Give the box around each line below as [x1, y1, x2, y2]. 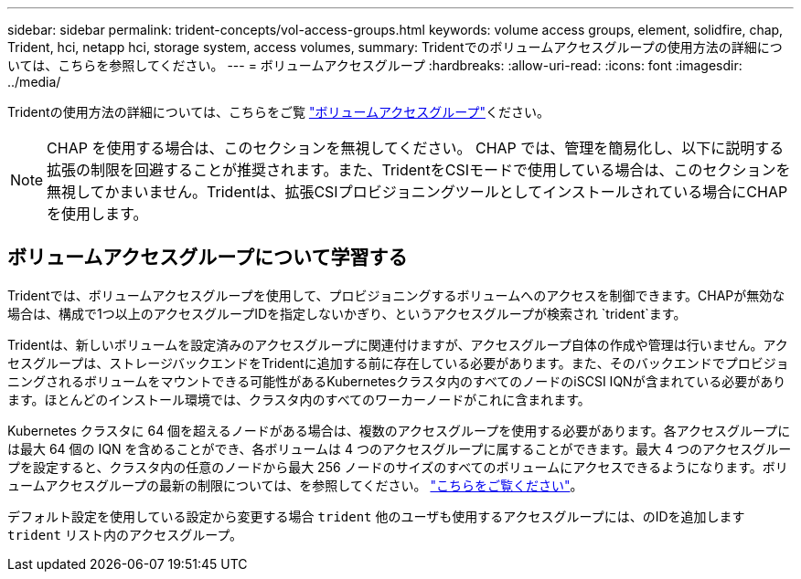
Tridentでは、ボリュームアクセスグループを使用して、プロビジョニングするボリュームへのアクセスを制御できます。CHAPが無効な [7, 287, 785, 303]
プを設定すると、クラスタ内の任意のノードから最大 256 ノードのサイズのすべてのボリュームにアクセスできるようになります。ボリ [7, 458, 788, 475]
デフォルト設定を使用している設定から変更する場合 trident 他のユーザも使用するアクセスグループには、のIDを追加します [7, 508, 745, 524]
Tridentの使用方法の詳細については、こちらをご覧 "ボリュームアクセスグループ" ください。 [7, 104, 550, 120]
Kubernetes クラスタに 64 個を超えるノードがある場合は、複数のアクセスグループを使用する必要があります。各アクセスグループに [7, 422, 791, 438]
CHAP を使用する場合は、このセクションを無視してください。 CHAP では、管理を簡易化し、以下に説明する [47, 139, 785, 157]
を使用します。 [47, 205, 148, 223]
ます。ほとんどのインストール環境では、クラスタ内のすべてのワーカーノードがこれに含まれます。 [7, 391, 591, 407]
